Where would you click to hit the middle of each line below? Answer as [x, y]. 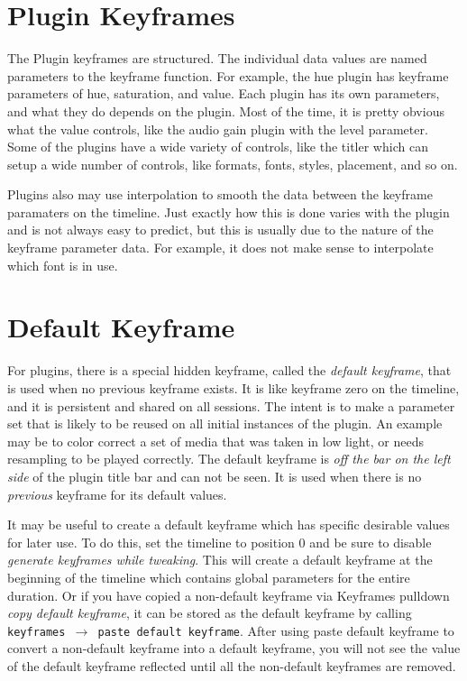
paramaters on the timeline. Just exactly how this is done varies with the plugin [229, 212]
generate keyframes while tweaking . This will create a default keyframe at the [220, 560]
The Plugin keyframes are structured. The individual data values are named [217, 58]
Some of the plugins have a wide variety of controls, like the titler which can [218, 147]
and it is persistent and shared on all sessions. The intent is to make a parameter [231, 405]
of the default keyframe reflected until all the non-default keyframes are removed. [232, 665]
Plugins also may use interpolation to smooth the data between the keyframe [220, 194]
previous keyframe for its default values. [117, 494]
